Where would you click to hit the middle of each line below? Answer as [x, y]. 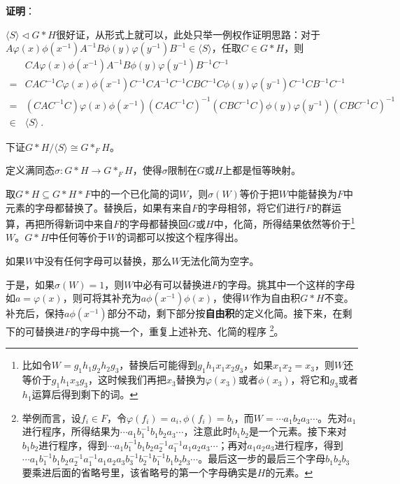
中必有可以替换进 [172, 284]
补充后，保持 [35, 313]
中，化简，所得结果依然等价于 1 [284, 222]
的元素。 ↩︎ [289, 472]
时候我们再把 [137, 380]
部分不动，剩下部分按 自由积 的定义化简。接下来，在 [225, 313]
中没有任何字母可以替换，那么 [103, 261]
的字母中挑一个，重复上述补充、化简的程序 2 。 [177, 330]
